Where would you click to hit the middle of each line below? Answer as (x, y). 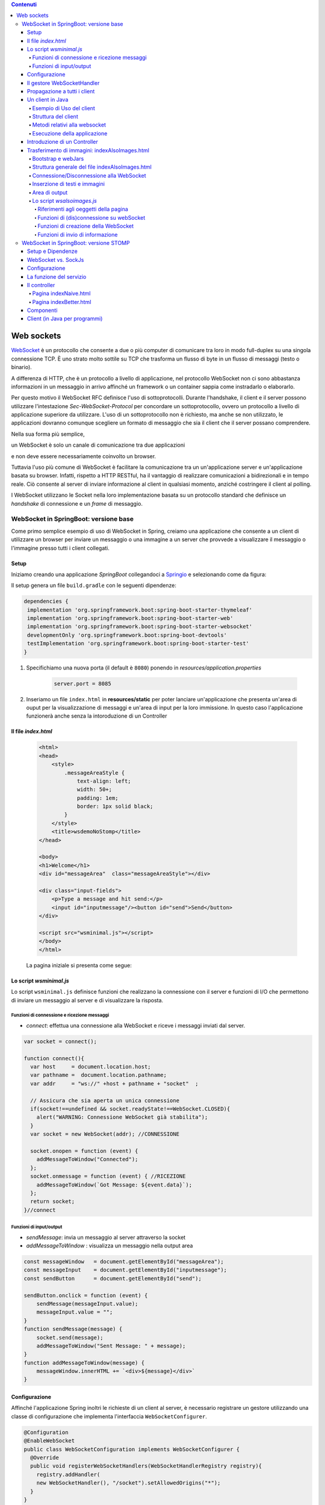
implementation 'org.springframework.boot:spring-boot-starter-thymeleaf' (140, 610)
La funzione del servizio (57, 276)
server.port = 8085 (82, 684)
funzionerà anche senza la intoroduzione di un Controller (97, 716)
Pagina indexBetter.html (62, 302)
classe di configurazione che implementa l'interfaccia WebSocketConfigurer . (109, 1416)
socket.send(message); (70, 1337)
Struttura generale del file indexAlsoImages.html (92, 167)
